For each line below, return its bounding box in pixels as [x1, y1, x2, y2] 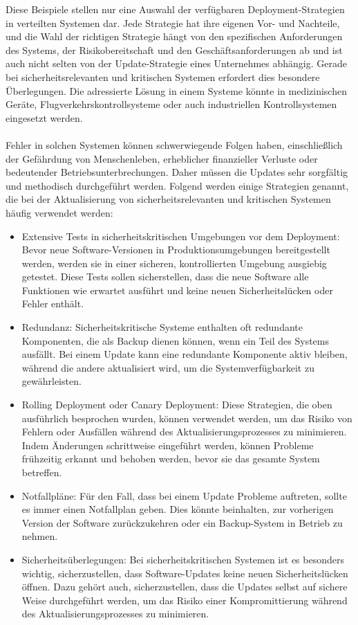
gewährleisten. [21, 374, 82, 388]
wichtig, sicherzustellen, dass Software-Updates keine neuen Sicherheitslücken [21, 565, 348, 580]
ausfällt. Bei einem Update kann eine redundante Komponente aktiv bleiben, [21, 347, 348, 361]
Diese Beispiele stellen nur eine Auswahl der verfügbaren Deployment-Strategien [6, 2, 345, 16]
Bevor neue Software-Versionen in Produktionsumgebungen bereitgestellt [21, 242, 330, 257]
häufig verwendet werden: [6, 205, 113, 219]
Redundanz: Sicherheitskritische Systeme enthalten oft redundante [21, 320, 303, 334]
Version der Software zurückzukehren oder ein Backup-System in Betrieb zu [21, 515, 343, 529]
